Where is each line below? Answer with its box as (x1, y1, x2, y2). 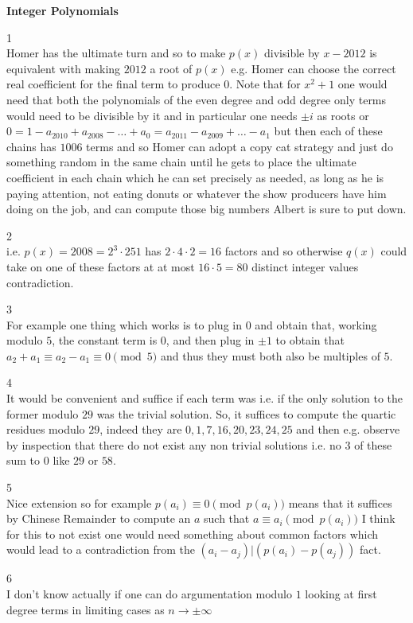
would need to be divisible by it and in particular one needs (6, 107, 298, 123)
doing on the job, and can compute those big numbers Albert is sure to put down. (6, 201, 407, 217)
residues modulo (6, 421, 85, 438)
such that (204, 510, 250, 527)
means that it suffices (288, 494, 392, 511)
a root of (150, 60, 193, 76)
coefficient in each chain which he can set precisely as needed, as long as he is (6, 169, 384, 185)
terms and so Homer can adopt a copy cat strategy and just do (86, 138, 393, 154)
